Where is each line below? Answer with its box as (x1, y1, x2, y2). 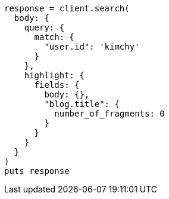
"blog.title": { (44, 99, 120, 109)
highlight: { (24, 71, 84, 80)
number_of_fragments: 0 (54, 109, 165, 118)
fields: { (34, 80, 80, 90)
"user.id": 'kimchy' (44, 42, 140, 51)
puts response (4, 166, 70, 176)
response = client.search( (4, 4, 130, 13)
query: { (24, 23, 65, 32)
